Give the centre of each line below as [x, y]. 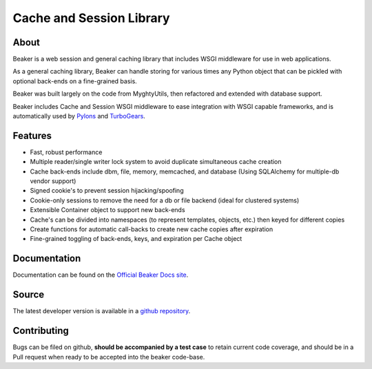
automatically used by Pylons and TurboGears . [79, 116]
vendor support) [53, 181]
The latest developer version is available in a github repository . [102, 311]
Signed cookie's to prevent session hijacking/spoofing [107, 191]
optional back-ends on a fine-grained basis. [75, 81]
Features [32, 135]
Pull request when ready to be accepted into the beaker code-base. [109, 357]
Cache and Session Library [91, 18]
